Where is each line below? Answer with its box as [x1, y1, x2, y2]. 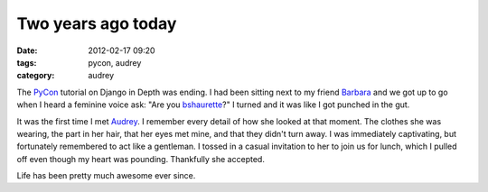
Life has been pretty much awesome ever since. [16, 170, 196, 181]
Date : [16, 45, 38, 56]
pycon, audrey [88, 57, 142, 68]
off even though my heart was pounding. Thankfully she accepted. [16, 153, 266, 164]
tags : [16, 57, 37, 68]
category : [16, 70, 55, 81]
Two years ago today [16, 14, 177, 33]
